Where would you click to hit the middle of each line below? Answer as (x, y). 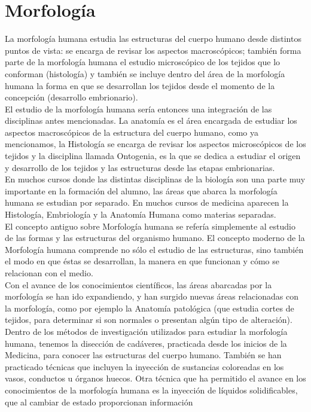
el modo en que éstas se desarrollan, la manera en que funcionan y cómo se (142, 261)
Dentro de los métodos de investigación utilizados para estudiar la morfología (146, 331)
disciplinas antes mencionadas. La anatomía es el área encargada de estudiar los (151, 120)
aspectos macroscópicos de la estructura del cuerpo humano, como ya (132, 132)
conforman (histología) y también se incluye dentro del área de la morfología (145, 73)
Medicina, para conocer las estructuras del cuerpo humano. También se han (143, 355)
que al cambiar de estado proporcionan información (99, 402)
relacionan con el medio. (49, 273)
